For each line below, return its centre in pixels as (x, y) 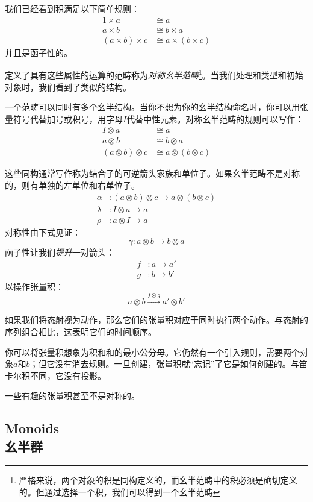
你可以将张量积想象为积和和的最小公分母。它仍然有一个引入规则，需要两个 (152, 352)
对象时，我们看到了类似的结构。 (68, 86)
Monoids (32, 428)
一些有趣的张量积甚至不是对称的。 (72, 396)
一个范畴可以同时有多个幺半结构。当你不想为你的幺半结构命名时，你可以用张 (156, 107)
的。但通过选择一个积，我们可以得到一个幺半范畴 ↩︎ (119, 492)
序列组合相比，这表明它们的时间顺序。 (81, 331)
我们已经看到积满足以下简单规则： (72, 8)
